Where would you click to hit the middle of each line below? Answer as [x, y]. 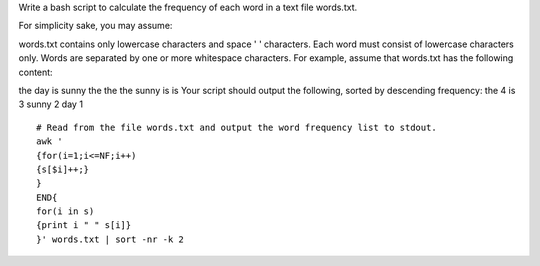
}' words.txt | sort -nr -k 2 [110, 239]
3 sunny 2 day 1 [51, 104]
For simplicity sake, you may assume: [95, 26]
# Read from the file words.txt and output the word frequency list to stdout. [236, 127]
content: [36, 72]
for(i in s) [65, 211]
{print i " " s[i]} [84, 225]
